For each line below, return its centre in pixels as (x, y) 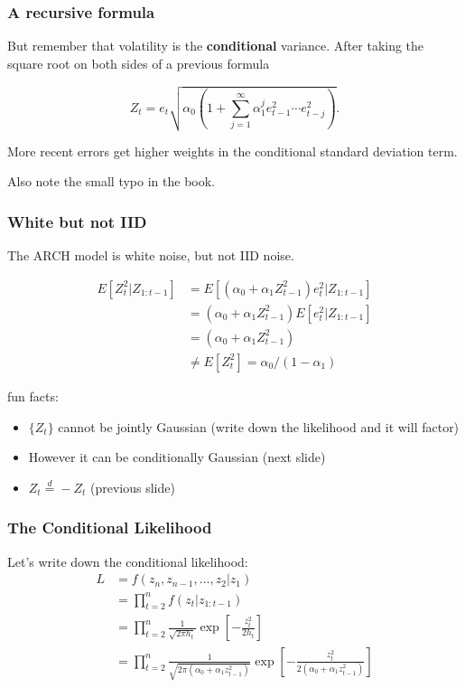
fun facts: (33, 396)
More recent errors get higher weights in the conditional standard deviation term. (232, 151)
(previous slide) (133, 487)
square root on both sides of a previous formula (139, 63)
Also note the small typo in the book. (111, 181)
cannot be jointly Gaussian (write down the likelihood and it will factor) (259, 426)
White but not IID (77, 221)
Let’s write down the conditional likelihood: (128, 561)
